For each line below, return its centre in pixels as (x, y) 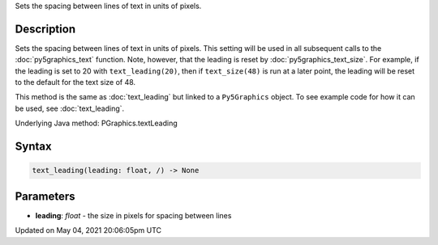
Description (45, 29)
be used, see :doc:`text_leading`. (70, 108)
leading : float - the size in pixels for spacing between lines (133, 215)
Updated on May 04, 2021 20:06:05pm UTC (88, 230)
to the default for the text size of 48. (75, 82)
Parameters (45, 196)
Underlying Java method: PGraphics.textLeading (96, 123)
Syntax (33, 147)
